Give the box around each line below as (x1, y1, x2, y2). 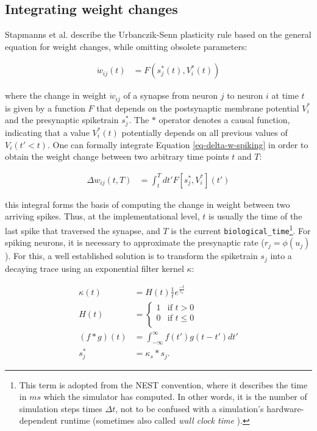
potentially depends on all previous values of (121, 126, 288, 138)
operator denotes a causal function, (158, 113, 290, 126)
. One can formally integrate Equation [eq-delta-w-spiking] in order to (47, 138, 308, 151)
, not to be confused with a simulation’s (115, 402, 264, 415)
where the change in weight (5, 89, 107, 102)
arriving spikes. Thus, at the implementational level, (5, 210, 200, 223)
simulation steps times (19, 402, 102, 415)
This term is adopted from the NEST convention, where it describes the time (19, 378, 308, 391)
